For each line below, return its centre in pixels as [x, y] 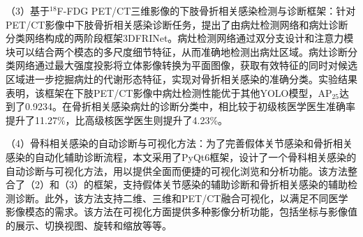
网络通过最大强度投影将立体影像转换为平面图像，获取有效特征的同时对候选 [186, 65]
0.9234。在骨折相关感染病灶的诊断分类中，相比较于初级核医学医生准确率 [190, 106]
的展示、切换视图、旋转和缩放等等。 [89, 225]
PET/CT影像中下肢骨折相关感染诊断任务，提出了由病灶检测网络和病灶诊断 [177, 24]
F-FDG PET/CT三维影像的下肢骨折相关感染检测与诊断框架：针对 [206, 10]
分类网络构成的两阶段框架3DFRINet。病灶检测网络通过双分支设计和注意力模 [180, 38]
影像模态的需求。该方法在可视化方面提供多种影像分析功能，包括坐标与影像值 [181, 212]
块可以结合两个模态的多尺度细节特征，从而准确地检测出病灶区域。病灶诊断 [177, 51]
